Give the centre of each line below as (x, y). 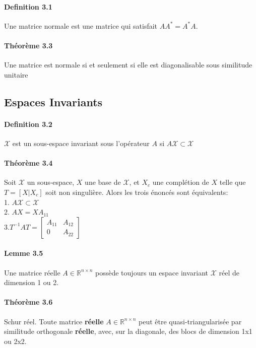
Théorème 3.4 (28, 163)
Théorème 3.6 (28, 302)
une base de (103, 182)
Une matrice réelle (32, 272)
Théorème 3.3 (28, 45)
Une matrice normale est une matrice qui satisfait (81, 25)
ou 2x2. (15, 341)
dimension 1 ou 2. (31, 282)
